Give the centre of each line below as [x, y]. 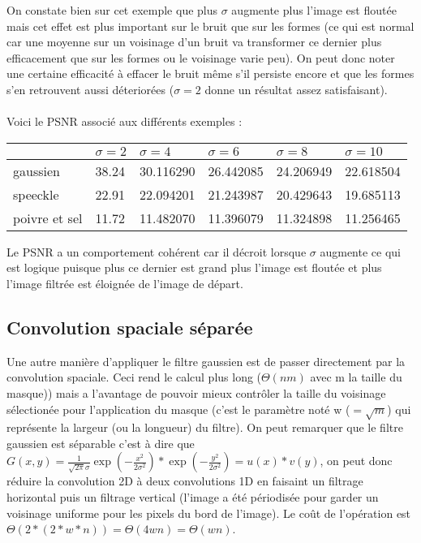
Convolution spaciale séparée [130, 327]
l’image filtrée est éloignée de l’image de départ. [125, 283]
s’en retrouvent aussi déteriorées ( [90, 89]
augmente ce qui [360, 251]
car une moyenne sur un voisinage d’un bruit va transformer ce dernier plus [194, 42]
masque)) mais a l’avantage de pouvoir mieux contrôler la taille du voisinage [196, 392]
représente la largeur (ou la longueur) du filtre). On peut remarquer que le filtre [205, 427]
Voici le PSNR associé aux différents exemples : [125, 121]
